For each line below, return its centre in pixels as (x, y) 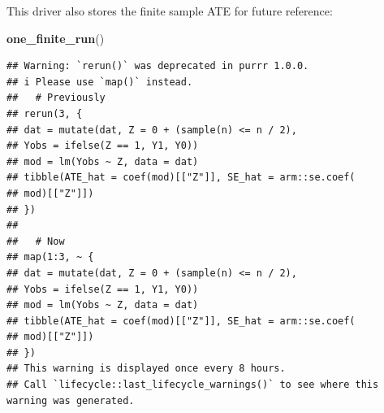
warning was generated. (71, 400)
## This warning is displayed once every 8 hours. (146, 369)
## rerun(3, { (45, 113)
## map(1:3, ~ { (50, 257)
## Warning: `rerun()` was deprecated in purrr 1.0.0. (158, 66)
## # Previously (56, 98)
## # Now (36, 241)
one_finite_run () (56, 38)
